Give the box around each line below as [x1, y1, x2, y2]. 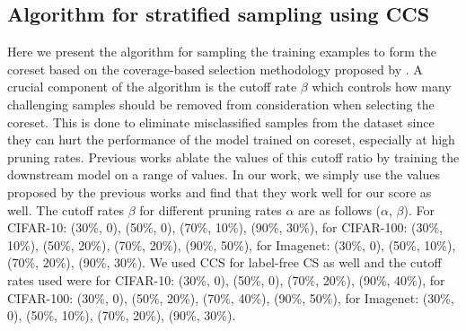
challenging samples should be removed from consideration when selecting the [7, 94, 435, 113]
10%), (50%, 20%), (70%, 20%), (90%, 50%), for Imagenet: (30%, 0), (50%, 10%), [7, 235, 456, 254]
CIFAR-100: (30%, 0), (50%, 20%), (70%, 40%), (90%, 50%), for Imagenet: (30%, [7, 288, 454, 307]
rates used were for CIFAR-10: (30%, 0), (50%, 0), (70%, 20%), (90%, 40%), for [7, 270, 445, 289]
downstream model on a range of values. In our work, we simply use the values [7, 165, 440, 184]
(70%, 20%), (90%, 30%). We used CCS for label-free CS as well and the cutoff [7, 253, 442, 272]
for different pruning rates [139, 200, 282, 219]
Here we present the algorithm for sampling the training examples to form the [7, 42, 437, 61]
